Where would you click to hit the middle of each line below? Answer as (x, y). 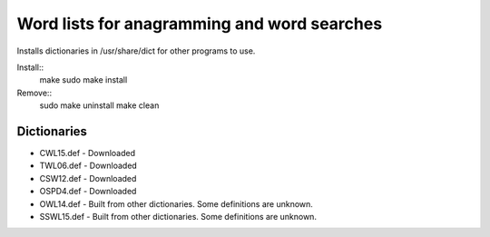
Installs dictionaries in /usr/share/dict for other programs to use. (136, 51)
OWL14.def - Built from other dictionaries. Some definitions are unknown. (176, 203)
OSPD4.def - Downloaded (88, 192)
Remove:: (34, 93)
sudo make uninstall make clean (99, 105)
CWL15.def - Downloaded (88, 153)
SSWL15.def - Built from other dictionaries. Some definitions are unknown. (178, 216)
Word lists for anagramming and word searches (200, 24)
